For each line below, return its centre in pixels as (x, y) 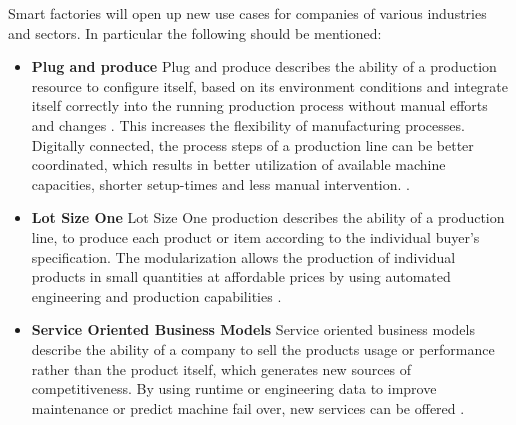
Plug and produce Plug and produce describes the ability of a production (264, 66)
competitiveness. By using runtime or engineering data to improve (234, 388)
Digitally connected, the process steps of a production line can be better (252, 144)
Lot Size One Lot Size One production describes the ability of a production (268, 217)
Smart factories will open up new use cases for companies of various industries (247, 13)
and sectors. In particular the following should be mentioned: (195, 32)
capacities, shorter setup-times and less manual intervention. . (220, 183)
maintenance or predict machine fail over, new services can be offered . (248, 407)
